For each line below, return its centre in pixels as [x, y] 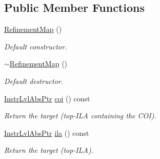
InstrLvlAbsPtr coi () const [47, 98]
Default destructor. [34, 81]
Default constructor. [36, 46]
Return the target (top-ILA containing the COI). [80, 116]
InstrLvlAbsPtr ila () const [47, 132]
